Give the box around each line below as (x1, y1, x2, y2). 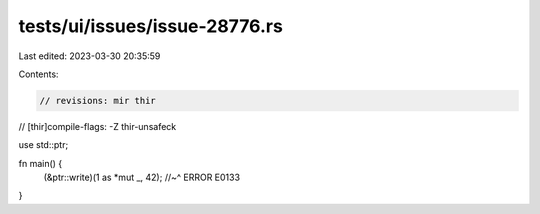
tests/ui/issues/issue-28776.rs (18, 15, 284, 37)
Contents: (18, 68, 59, 80)
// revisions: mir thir (39, 95, 157, 106)
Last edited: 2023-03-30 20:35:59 (18, 50, 161, 62)
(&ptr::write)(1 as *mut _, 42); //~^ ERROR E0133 (43, 171, 240, 184)
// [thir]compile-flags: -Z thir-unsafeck (18, 120, 177, 132)
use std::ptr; (18, 139, 69, 151)
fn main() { (18, 157, 63, 169)
